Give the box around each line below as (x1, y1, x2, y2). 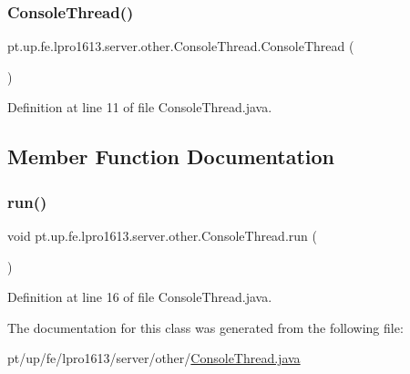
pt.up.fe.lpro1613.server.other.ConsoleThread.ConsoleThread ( (7, 36, 354, 56)
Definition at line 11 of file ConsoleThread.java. (7, 98, 272, 117)
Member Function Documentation (7, 142, 335, 171)
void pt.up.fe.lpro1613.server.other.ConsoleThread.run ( (7, 226, 317, 244)
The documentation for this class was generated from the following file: (7, 317, 404, 337)
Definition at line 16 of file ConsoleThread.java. (7, 287, 272, 306)
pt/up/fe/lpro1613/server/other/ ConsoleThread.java (7, 348, 301, 368)
